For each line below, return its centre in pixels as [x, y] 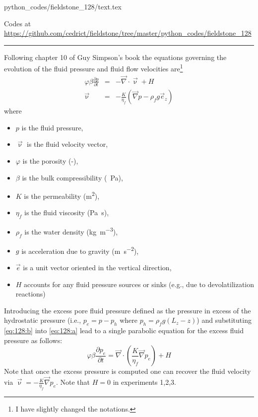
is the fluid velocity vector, [67, 144]
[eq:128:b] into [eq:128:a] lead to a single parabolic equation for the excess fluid [124, 330]
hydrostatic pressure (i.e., [43, 320]
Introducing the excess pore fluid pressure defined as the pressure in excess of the [128, 310]
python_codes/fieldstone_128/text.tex [63, 6]
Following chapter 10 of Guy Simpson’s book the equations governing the [115, 57]
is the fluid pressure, [52, 127]
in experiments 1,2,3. [144, 382]
